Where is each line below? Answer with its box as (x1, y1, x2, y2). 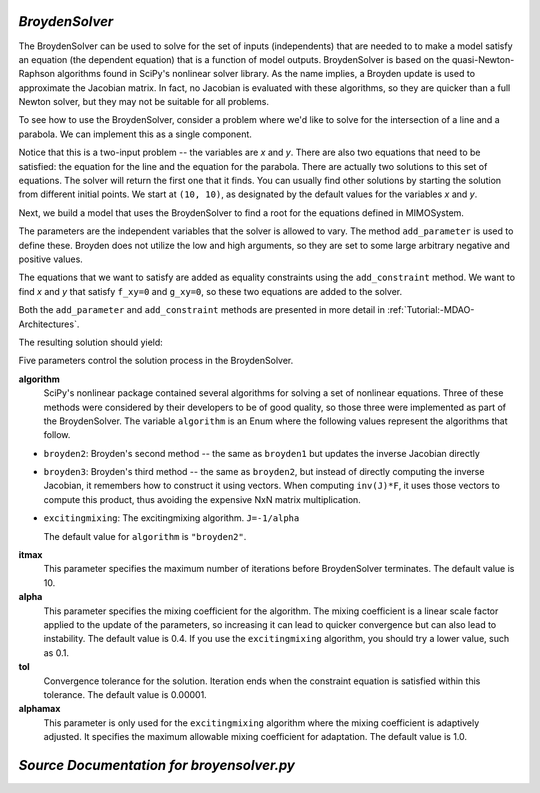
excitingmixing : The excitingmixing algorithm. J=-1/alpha (43, 512, 300, 524)
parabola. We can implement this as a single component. (18, 128, 252, 140)
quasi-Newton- (451, 53, 515, 65)
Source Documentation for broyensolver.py (18, 756, 295, 774)
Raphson (18, 68, 55, 80)
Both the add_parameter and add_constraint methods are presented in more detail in (18, 304, 385, 316)
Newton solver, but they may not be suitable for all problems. (18, 96, 270, 108)
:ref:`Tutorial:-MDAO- (386, 304, 475, 316)
